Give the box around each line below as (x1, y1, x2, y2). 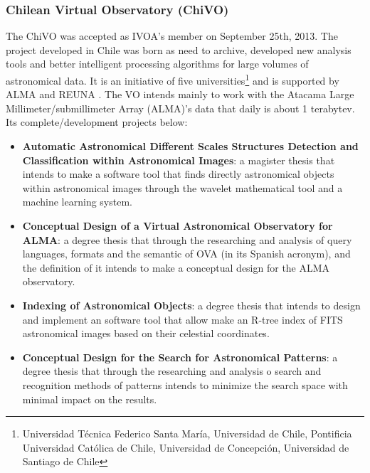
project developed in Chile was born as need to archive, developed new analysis (6, 42, 351, 57)
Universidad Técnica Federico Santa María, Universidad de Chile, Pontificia (22, 426, 352, 441)
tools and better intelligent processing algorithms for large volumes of (6, 56, 309, 71)
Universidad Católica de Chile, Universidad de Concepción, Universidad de (22, 440, 349, 455)
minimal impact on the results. (22, 391, 157, 406)
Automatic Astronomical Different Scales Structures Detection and (22, 139, 359, 154)
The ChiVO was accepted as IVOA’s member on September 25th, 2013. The (6, 28, 338, 43)
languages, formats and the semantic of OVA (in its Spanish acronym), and (22, 246, 351, 261)
